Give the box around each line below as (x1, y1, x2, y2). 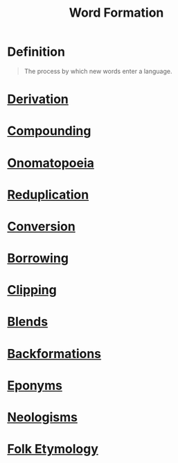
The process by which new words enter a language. (24, 67, 172, 75)
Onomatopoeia (7, 155, 95, 171)
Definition (7, 44, 66, 60)
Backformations (7, 346, 102, 362)
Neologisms (7, 409, 78, 425)
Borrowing (7, 250, 69, 266)
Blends (7, 314, 48, 330)
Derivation (7, 92, 69, 107)
